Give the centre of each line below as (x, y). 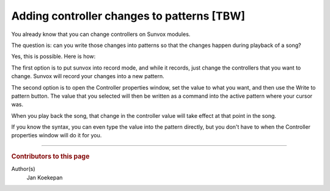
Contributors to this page (50, 156)
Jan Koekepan (45, 178)
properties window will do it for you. (57, 135)
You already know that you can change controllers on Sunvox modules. (101, 34)
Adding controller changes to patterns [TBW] (128, 16)
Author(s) (24, 169)
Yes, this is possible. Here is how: (53, 56)
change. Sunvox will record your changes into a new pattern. (88, 76)
